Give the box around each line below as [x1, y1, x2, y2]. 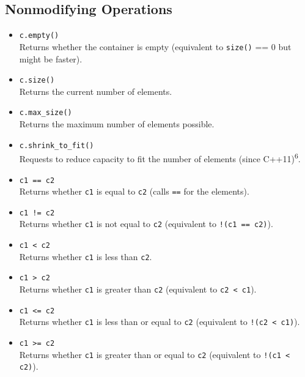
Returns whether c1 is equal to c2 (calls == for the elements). [19, 185, 249, 198]
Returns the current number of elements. [19, 84, 172, 97]
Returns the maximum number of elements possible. [19, 118, 215, 130]
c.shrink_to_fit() [19, 141, 94, 150]
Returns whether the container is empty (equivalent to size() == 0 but [19, 40, 292, 53]
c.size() [19, 76, 55, 85]
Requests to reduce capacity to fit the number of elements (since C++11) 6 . [19, 151, 301, 165]
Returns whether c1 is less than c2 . [19, 250, 152, 263]
